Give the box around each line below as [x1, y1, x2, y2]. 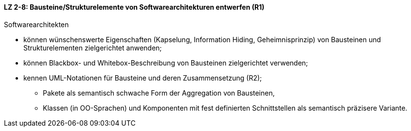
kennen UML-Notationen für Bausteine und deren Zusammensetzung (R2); [23, 73, 262, 82]
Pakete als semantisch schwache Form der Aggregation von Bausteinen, [43, 88, 275, 97]
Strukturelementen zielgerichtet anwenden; [23, 43, 162, 52]
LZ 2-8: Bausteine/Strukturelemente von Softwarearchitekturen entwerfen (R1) [4, 3, 265, 11]
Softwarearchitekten [4, 20, 69, 29]
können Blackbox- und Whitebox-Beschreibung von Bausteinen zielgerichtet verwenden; [23, 58, 308, 67]
